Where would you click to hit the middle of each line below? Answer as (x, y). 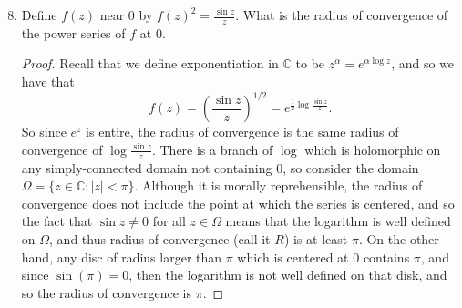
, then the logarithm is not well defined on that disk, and (288, 275)
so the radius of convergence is (106, 292)
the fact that (57, 221)
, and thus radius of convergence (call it (160, 238)
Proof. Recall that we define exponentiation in (150, 63)
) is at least (316, 238)
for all (169, 221)
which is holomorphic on (373, 149)
